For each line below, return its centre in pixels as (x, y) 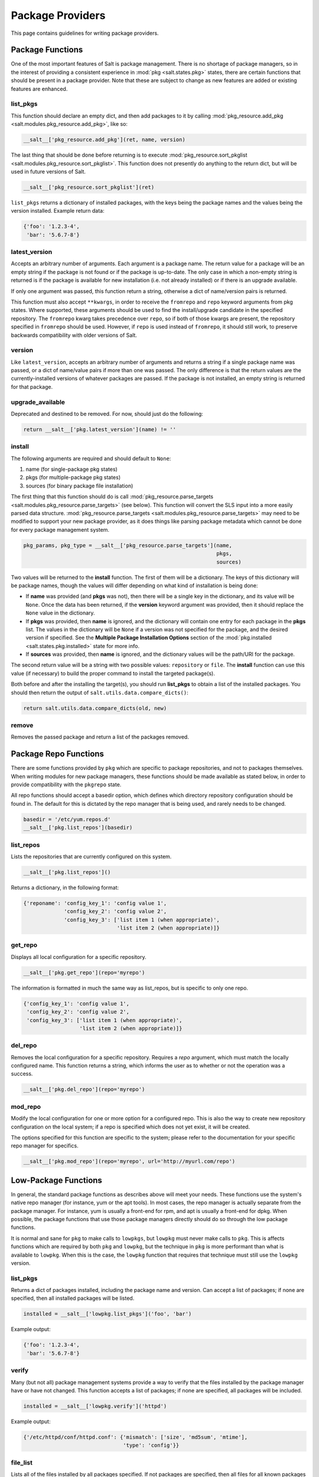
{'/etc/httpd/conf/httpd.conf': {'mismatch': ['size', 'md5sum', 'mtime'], (136, 1437)
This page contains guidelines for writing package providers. (85, 33)
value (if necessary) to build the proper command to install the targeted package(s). (113, 673)
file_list (22, 1462)
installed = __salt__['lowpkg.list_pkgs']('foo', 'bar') (108, 1314)
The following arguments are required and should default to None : (91, 458)
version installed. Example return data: (58, 211)
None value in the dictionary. (60, 613)
